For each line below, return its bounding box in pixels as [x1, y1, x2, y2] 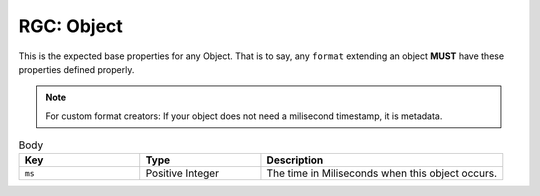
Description [266, 153, 324, 167]
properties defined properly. [18, 63, 135, 75]
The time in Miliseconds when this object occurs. [266, 166, 498, 180]
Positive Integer [145, 166, 220, 180]
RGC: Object [18, 15, 124, 37]
